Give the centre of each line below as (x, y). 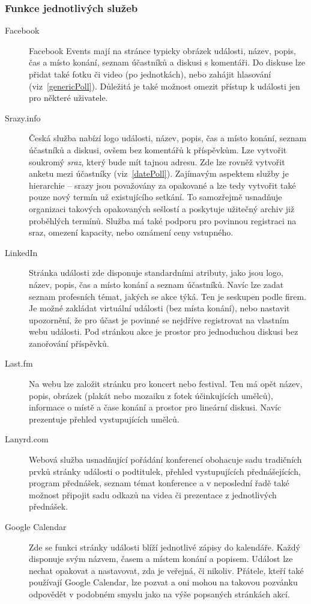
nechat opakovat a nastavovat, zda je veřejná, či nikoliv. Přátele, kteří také (166, 570)
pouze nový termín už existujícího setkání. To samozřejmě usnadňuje (155, 197)
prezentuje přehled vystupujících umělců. (104, 419)
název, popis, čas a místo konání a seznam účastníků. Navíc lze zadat (156, 284)
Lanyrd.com (27, 439)
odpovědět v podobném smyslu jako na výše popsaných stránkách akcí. (159, 593)
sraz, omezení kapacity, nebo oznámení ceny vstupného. (131, 232)
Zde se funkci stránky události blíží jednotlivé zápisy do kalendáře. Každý (165, 547)
